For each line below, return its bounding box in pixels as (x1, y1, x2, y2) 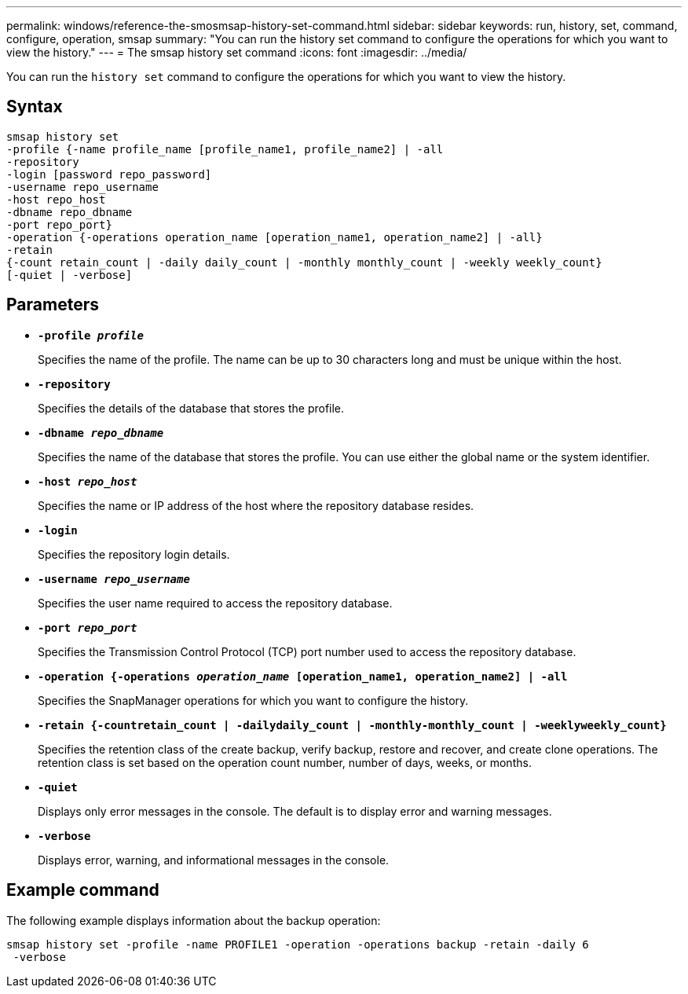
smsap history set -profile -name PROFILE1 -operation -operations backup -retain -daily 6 (6, 937, 589, 951)
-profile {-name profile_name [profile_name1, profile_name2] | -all (6, 142, 444, 156)
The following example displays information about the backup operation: (6, 913, 381, 927)
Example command (6, 880, 159, 900)
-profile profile (38, 328, 144, 342)
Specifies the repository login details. (38, 547, 230, 561)
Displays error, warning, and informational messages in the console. (38, 853, 390, 867)
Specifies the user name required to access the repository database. (38, 596, 393, 610)
